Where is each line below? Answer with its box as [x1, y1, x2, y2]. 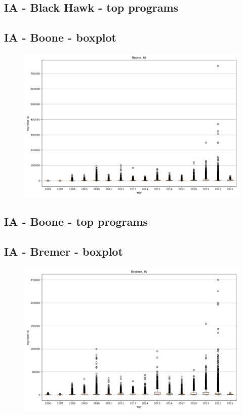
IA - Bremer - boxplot [4, 244, 123, 259]
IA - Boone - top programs [4, 214, 148, 229]
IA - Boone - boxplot [4, 29, 116, 45]
